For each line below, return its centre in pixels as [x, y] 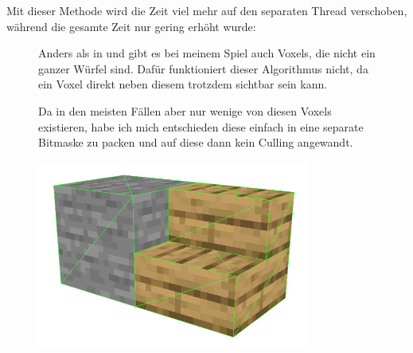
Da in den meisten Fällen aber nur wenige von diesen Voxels [185, 110]
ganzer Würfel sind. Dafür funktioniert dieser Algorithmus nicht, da [203, 68]
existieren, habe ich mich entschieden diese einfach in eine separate [201, 126]
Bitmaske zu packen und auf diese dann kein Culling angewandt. [196, 142]
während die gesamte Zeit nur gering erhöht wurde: [131, 26]
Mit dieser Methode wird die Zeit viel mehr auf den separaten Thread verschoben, [207, 10]
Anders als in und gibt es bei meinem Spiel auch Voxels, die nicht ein [207, 53]
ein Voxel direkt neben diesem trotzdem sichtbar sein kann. [183, 84]
